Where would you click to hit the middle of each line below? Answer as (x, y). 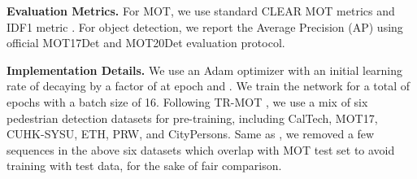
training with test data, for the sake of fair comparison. (144, 166)
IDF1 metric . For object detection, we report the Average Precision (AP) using (205, 26)
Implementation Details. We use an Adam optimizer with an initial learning (205, 70)
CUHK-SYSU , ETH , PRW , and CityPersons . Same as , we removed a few (191, 134)
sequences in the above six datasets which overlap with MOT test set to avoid (201, 149)
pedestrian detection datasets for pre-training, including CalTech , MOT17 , (192, 118)
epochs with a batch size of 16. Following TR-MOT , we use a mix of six (187, 101)
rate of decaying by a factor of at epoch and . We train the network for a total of (208, 86)
